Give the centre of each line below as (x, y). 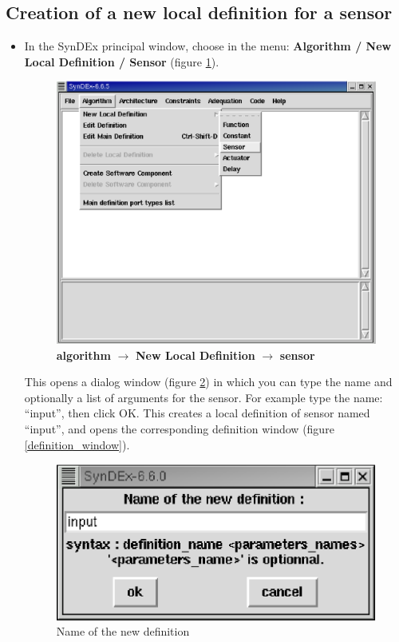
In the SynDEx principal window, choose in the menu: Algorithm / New (208, 46)
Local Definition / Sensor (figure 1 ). (122, 61)
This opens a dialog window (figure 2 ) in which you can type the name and (208, 382)
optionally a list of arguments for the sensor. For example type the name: (203, 397)
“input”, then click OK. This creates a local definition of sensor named (197, 413)
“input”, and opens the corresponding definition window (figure (179, 429)
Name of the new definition (123, 631)
